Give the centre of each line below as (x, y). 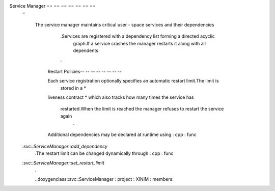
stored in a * (73, 88)
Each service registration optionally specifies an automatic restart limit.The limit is (133, 81)
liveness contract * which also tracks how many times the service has (121, 97)
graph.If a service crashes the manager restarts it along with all (140, 43)
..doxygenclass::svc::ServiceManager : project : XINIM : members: (104, 179)
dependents (86, 50)
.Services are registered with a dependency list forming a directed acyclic (137, 36)
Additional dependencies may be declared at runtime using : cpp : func (122, 134)
